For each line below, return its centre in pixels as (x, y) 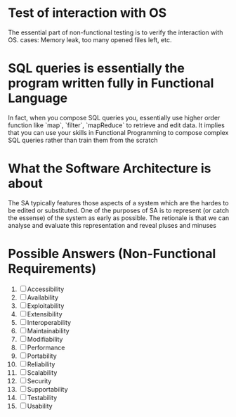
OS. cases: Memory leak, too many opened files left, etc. (90, 39)
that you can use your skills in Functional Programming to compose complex (118, 132)
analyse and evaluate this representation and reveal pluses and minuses (112, 225)
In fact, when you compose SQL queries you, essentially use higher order (114, 117)
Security (39, 380)
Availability (43, 297)
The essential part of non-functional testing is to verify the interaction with (116, 32)
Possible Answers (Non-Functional (112, 254)
